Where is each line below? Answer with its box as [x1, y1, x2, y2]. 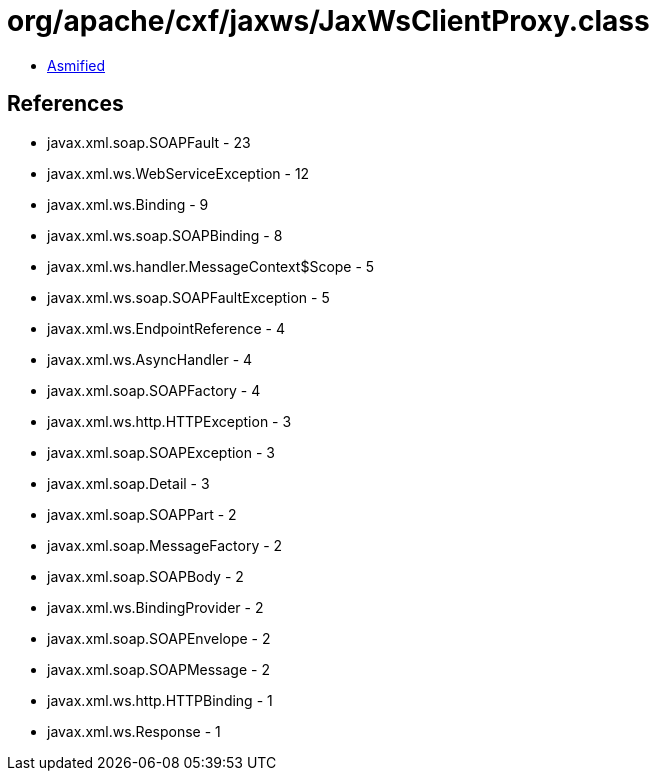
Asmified [47, 56, 106, 74]
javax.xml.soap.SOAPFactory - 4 [47, 381, 261, 399]
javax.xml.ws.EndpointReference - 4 [47, 319, 285, 337]
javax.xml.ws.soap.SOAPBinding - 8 [47, 226, 283, 244]
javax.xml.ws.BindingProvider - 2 [47, 598, 264, 616]
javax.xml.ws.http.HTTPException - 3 [47, 412, 292, 430]
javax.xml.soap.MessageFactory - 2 [47, 536, 283, 554]
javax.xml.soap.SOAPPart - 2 [47, 505, 237, 523]
